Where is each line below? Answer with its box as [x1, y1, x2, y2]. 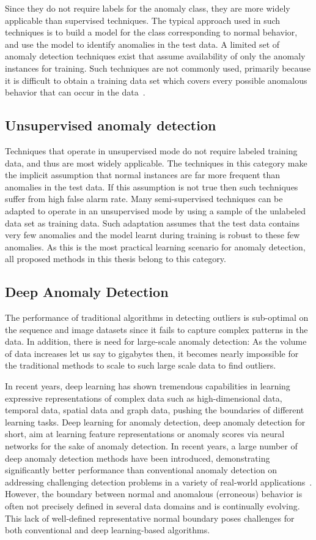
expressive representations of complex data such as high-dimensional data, [5, 391, 282, 404]
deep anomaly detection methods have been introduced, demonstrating [5, 451, 270, 464]
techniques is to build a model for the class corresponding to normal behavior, [5, 26, 298, 39]
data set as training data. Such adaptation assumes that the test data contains [5, 216, 300, 229]
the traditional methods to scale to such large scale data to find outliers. [5, 359, 276, 372]
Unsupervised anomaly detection [5, 116, 216, 135]
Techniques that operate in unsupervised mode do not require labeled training [5, 144, 298, 157]
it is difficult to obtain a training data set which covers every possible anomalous [5, 73, 307, 86]
